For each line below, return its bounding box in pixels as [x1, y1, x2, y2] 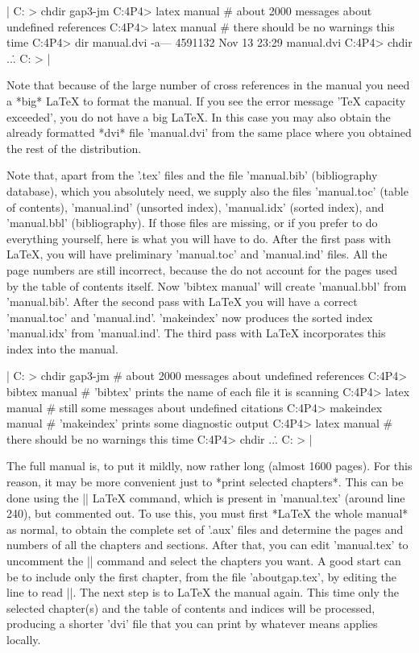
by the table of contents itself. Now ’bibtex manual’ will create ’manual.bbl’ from [6, 277, 407, 294]
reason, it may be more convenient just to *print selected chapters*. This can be [6, 473, 404, 490]
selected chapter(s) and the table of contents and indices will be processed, [6, 599, 375, 616]
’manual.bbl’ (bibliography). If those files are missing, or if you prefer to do [6, 214, 378, 231]
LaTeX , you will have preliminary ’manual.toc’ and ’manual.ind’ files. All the [6, 246, 388, 262]
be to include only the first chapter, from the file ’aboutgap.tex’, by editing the [6, 568, 397, 585]
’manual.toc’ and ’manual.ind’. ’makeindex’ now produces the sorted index [6, 308, 373, 325]
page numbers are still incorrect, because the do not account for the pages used [6, 261, 398, 278]
